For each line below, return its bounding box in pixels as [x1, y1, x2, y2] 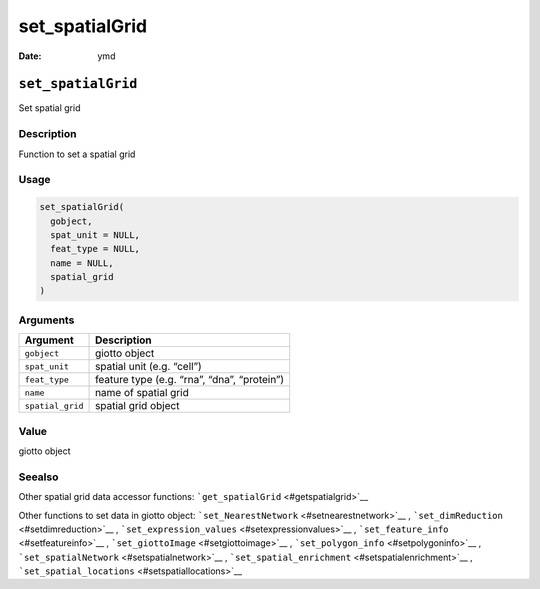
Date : [18, 50, 42, 62]
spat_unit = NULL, [50, 229, 140, 240]
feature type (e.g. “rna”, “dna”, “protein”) [95, 373, 285, 387]
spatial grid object [95, 399, 180, 413]
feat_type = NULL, [50, 243, 140, 255]
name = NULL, [50, 257, 114, 269]
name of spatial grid [95, 386, 189, 400]
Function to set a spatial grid [18, 148, 136, 160]
